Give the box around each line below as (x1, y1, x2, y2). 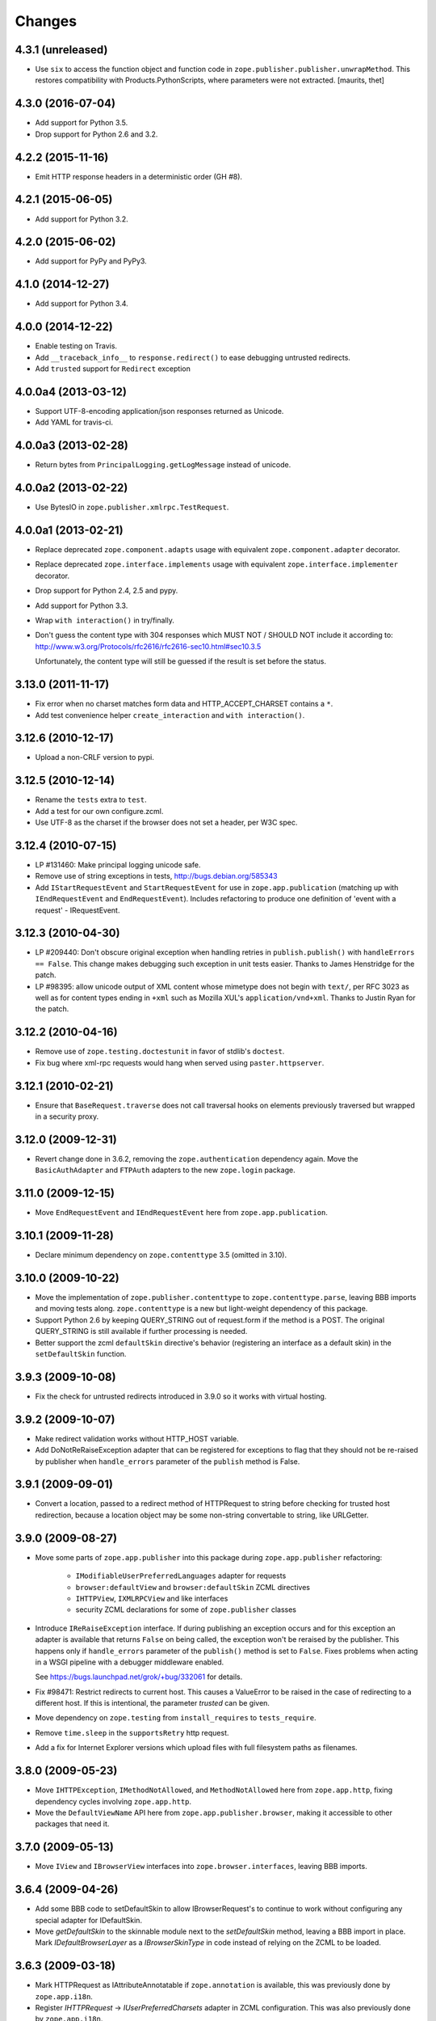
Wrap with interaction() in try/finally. (35, 615, 175, 626)
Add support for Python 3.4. (35, 299, 128, 309)
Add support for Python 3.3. (35, 601, 128, 610)
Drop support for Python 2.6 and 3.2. (35, 129, 158, 139)
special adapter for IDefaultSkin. (35, 1915, 143, 1925)
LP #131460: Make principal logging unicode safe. (35, 860, 201, 869)
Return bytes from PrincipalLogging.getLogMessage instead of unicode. (35, 460, 291, 470)
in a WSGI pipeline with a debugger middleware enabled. (35, 1657, 224, 1667)
